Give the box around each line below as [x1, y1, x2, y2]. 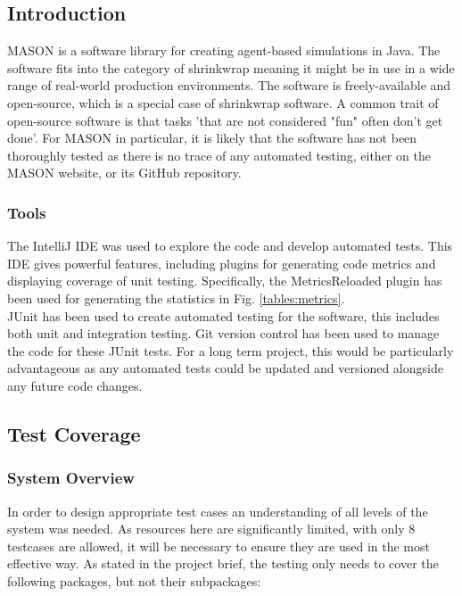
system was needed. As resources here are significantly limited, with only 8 [7, 519, 416, 538]
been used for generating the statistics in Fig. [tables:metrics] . [7, 288, 345, 307]
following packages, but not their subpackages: [7, 571, 261, 590]
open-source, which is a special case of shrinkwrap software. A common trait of [7, 93, 439, 112]
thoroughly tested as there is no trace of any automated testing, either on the [7, 145, 431, 164]
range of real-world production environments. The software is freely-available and [7, 76, 451, 95]
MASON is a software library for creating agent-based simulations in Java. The [7, 41, 441, 60]
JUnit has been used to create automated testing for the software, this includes [7, 306, 440, 325]
